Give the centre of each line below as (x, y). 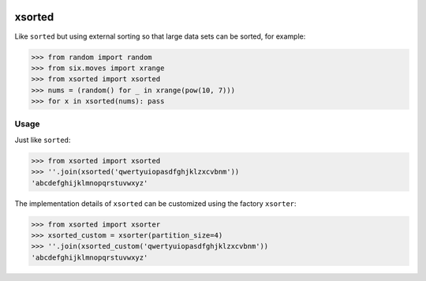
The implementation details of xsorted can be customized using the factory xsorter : (155, 203)
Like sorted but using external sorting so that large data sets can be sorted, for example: (160, 36)
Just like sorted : (43, 140)
